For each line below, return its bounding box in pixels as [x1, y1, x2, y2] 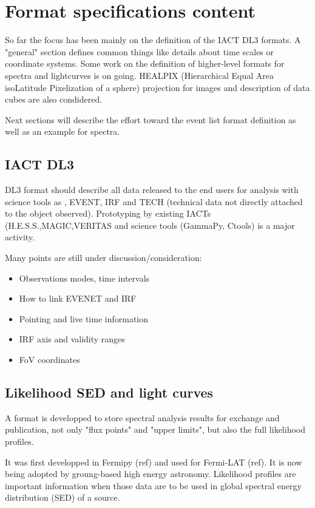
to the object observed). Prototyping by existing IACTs [5, 207, 211, 220]
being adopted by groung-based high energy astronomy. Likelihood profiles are [5, 467, 296, 480]
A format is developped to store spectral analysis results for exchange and [5, 411, 280, 424]
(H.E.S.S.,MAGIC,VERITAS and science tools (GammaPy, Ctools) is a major [5, 218, 295, 231]
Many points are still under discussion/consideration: [5, 251, 202, 264]
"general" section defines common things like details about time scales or [5, 45, 274, 58]
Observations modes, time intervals [19, 271, 150, 284]
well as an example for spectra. [5, 125, 120, 138]
